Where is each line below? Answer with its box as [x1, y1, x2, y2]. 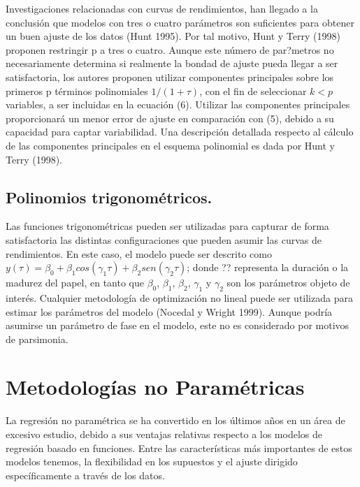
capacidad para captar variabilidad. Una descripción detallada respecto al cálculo [6, 124, 354, 139]
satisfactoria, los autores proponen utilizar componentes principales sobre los [6, 69, 334, 84]
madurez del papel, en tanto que [6, 275, 144, 290]
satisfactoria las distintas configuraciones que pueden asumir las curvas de [6, 232, 322, 247]
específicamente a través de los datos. [6, 467, 165, 482]
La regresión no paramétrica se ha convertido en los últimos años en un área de [6, 413, 345, 428]
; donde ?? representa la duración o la [187, 260, 349, 275]
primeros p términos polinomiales [6, 83, 148, 98]
